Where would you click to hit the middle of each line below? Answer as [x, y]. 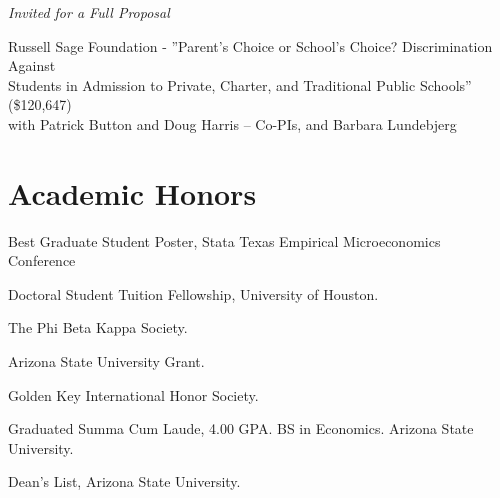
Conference [42, 260]
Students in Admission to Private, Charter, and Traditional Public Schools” [240, 84]
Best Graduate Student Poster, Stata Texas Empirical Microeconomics [224, 240]
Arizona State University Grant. [106, 361]
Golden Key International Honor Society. [133, 394]
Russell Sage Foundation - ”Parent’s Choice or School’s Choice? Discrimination [250, 45]
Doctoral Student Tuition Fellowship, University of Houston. [193, 293]
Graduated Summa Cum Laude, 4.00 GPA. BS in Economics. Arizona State [241, 428]
